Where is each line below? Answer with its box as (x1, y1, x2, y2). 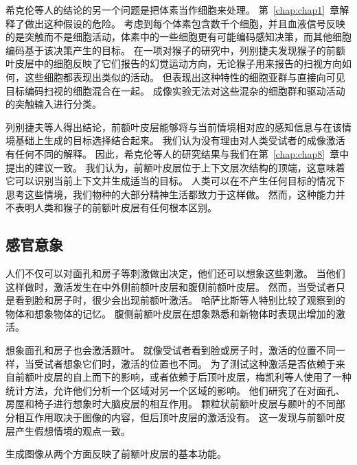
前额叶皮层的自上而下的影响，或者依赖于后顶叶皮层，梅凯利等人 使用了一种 (14, 370, 352, 384)
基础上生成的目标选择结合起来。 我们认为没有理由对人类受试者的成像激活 (14, 133, 345, 147)
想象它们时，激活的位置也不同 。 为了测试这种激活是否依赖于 (62, 356, 336, 370)
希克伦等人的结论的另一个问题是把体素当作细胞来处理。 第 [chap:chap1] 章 (5, 3, 340, 16)
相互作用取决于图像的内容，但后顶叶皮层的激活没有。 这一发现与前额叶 (14, 410, 336, 425)
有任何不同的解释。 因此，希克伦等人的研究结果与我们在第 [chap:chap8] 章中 (5, 146, 349, 160)
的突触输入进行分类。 (5, 97, 102, 111)
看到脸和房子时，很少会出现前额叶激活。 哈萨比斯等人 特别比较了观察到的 (14, 293, 345, 307)
